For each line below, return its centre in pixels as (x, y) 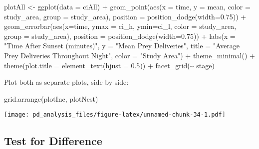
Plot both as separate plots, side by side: (66, 82)
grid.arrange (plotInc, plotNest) (51, 98)
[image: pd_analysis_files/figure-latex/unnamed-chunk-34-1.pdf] (115, 115)
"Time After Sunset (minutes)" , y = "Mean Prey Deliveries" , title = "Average (122, 46)
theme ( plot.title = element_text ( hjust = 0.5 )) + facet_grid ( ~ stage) (109, 65)
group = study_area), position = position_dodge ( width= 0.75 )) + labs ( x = (120, 36)
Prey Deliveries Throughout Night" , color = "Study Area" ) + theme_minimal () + (129, 55)
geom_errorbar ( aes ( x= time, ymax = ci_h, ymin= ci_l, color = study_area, (120, 26)
